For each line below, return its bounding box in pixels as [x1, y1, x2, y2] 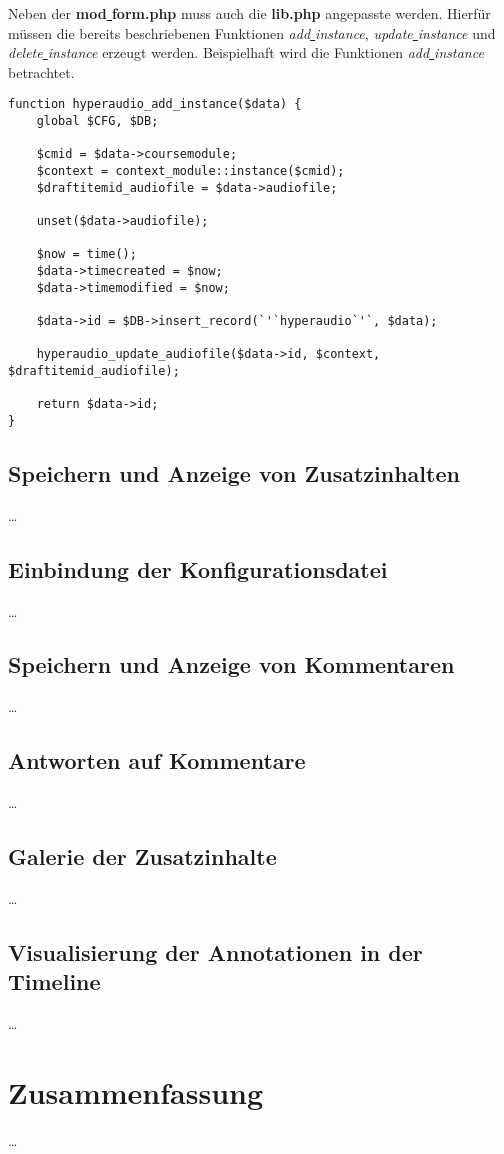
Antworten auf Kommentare [8, 745, 306, 776]
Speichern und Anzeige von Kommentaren [8, 649, 455, 680]
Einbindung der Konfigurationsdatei [8, 553, 388, 584]
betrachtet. [8, 61, 75, 82]
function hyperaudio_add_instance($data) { [8, 97, 302, 112]
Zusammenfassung [8, 1071, 264, 1112]
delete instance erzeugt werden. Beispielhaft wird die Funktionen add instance [8, 42, 484, 63]
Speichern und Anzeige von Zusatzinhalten [8, 457, 460, 488]
